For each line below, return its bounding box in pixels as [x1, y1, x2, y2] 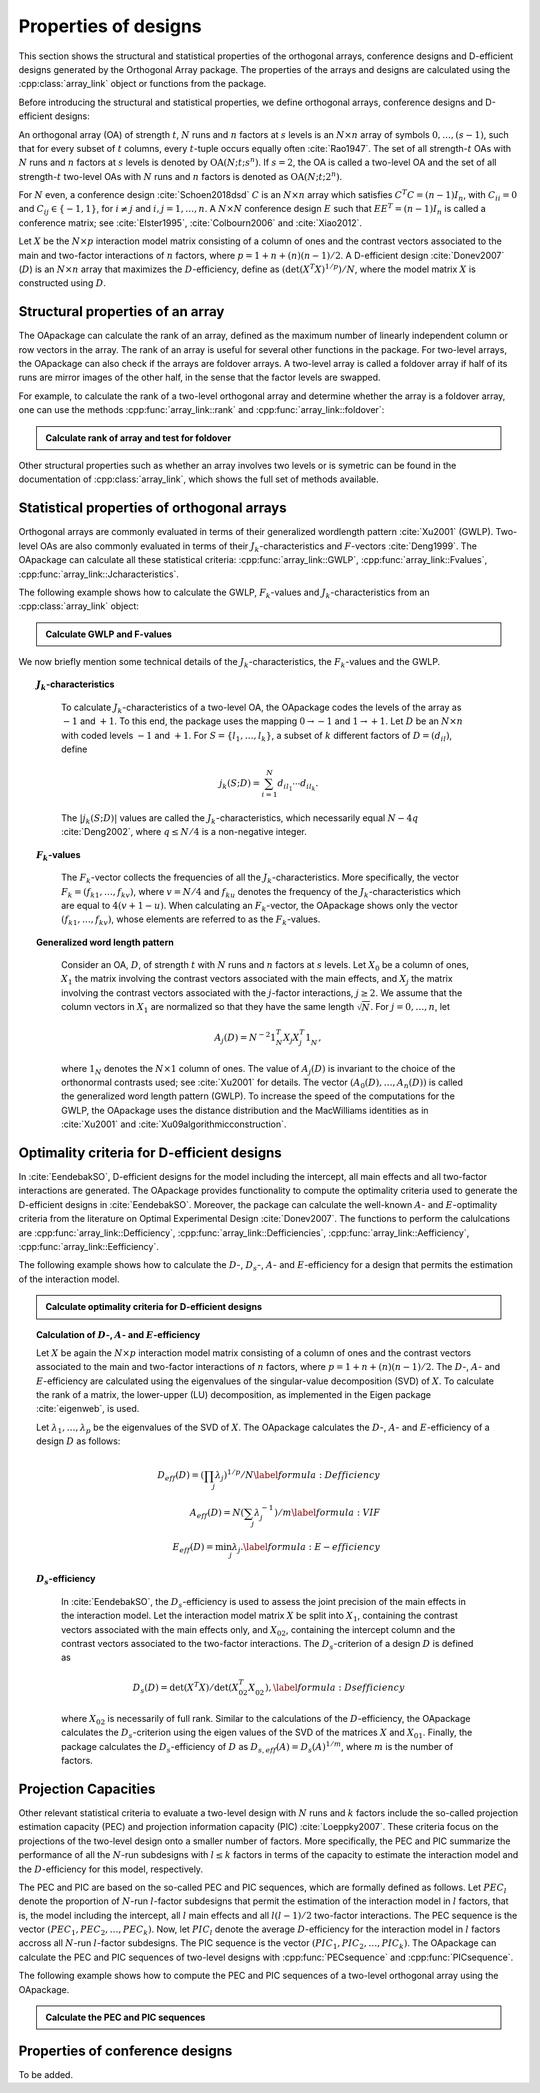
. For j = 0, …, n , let [370, 1001, 450, 1013]
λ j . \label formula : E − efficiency [231, 1541, 381, 1555]
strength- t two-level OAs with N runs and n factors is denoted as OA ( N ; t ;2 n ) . [18, 170, 343, 182]
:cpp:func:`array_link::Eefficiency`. [18, 1240, 159, 1252]
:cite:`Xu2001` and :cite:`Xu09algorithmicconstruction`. [61, 1118, 287, 1130]
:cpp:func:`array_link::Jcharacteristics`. [18, 568, 180, 580]
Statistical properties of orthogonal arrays [18, 500, 287, 517]
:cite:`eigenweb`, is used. [36, 1403, 140, 1415]
